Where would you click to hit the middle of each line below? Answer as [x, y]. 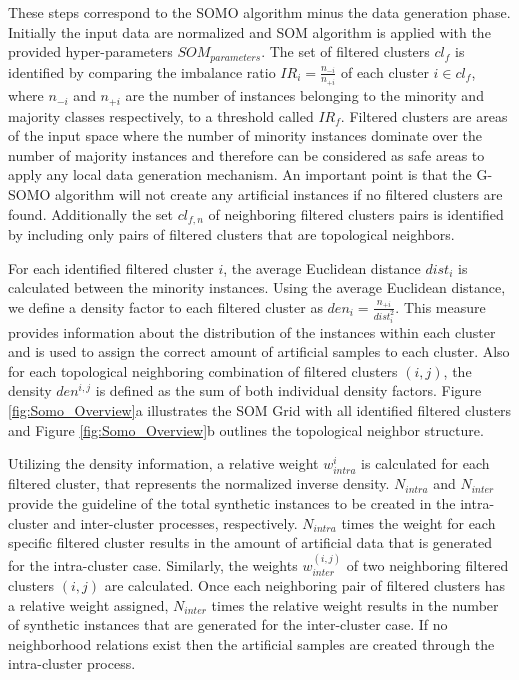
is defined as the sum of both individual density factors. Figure [288, 390]
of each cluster [384, 71]
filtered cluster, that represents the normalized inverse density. [199, 483]
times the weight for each [418, 522]
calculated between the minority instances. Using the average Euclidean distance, [257, 287]
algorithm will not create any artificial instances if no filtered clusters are [279, 193]
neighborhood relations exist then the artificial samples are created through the [251, 643]
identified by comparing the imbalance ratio [142, 71]
